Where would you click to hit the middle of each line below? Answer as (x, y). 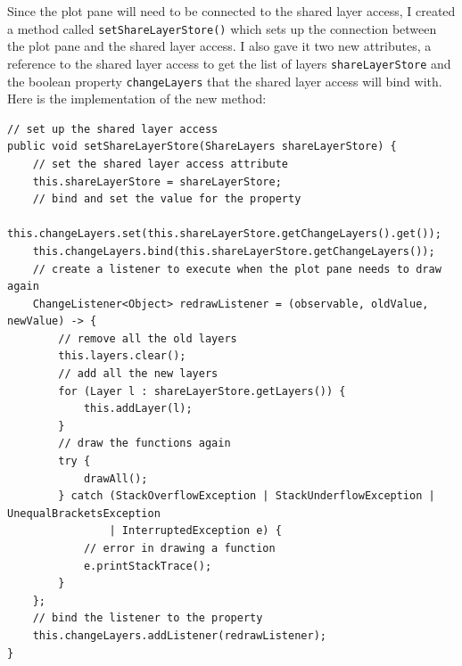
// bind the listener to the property (148, 618)
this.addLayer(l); (138, 409)
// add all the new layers (138, 374)
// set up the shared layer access (113, 129)
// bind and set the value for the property (167, 199)
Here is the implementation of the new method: (137, 99)
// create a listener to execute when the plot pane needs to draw (237, 269)
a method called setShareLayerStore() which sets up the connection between (222, 28)
